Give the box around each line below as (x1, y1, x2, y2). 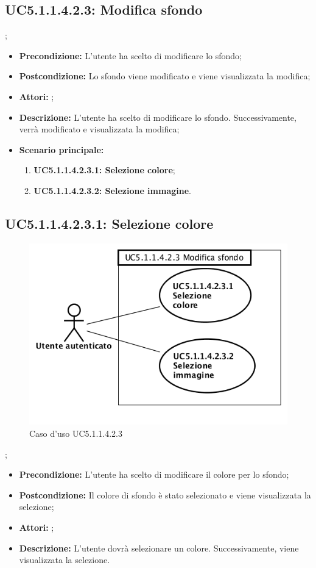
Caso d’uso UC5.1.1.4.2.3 (29, 426, 122, 439)
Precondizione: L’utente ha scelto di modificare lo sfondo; (19, 49, 242, 62)
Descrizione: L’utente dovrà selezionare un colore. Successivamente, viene (19, 541, 299, 554)
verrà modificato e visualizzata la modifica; (19, 123, 180, 135)
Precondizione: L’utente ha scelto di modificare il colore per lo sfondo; (19, 468, 289, 481)
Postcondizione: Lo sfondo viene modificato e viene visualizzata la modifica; (19, 70, 311, 82)
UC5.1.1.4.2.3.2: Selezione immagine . (33, 184, 191, 196)
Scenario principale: (19, 143, 104, 156)
